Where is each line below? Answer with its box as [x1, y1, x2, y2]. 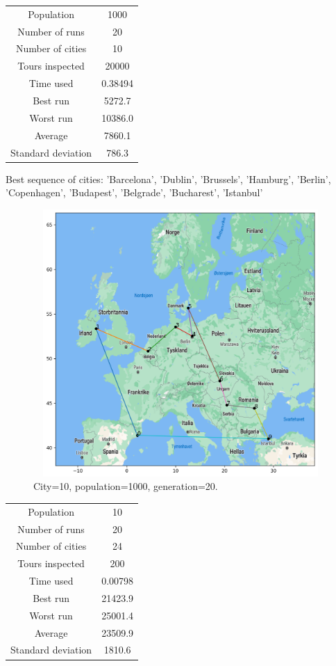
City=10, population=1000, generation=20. [33, 479, 218, 493]
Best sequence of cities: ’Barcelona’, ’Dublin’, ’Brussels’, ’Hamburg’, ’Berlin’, [6, 171, 331, 186]
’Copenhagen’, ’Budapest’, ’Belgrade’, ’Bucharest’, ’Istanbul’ [6, 185, 263, 200]
